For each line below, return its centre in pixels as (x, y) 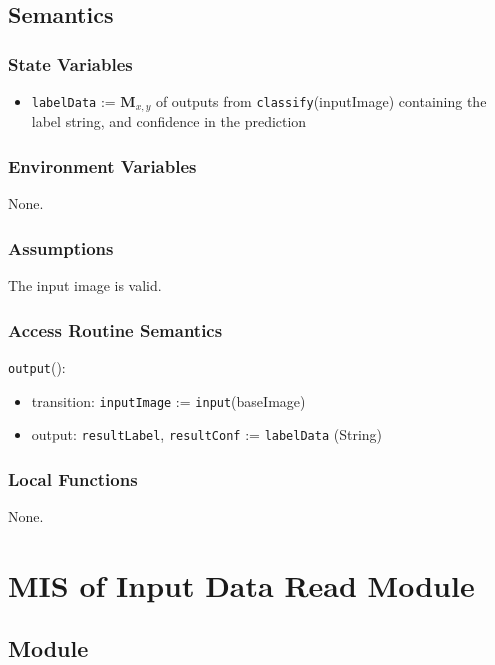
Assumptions (61, 247)
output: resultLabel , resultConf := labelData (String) (207, 434)
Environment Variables (102, 165)
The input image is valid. (85, 285)
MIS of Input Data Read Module (241, 584)
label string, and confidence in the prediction (169, 121)
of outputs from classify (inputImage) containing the (321, 101)
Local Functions (73, 478)
